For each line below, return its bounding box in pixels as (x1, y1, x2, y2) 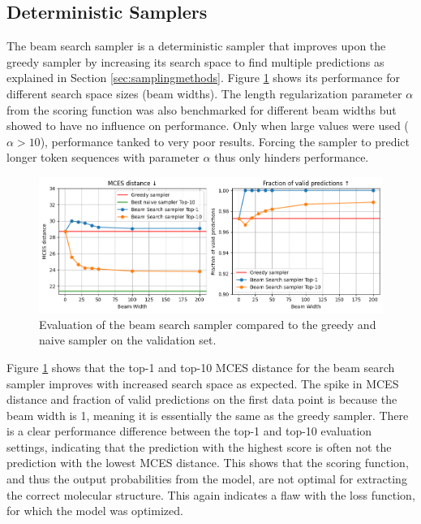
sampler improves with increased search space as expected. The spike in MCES (6, 375, 399, 392)
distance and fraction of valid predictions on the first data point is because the (6, 391, 397, 408)
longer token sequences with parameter (6, 149, 200, 166)
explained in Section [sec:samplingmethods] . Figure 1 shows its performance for (6, 69, 401, 86)
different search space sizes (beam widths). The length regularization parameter (6, 84, 402, 102)
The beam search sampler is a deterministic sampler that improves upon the (6, 37, 386, 54)
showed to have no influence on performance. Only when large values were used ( (6, 117, 409, 134)
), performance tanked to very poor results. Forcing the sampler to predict (40, 132, 410, 149)
